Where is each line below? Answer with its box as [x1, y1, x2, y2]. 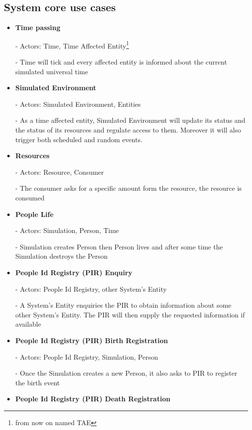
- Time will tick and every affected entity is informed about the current [15, 57, 227, 67]
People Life [15, 209, 54, 219]
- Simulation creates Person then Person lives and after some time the [15, 241, 223, 251]
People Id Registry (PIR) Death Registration [15, 394, 171, 404]
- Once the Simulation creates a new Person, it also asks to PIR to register [15, 368, 237, 378]
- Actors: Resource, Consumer [15, 166, 104, 177]
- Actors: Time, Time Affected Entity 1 [15, 39, 129, 50]
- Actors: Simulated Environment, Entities [15, 99, 141, 109]
